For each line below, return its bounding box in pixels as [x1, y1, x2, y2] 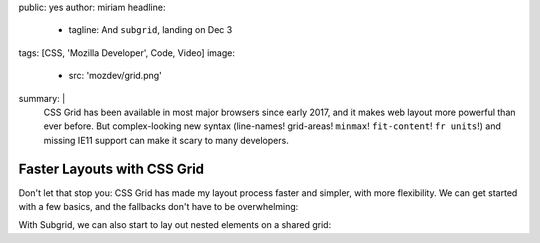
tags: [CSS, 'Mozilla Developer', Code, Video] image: [18, 46, 235, 59]
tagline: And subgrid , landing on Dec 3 [68, 24, 233, 36]
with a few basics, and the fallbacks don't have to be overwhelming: [18, 201, 299, 213]
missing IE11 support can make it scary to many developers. [43, 134, 289, 146]
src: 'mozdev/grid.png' [68, 70, 162, 82]
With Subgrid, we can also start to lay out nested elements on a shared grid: [18, 219, 332, 231]
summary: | [18, 92, 66, 104]
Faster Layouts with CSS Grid [18, 160, 205, 177]
